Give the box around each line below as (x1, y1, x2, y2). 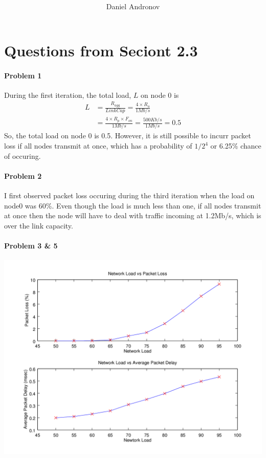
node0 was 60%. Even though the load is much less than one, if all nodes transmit (4, 200, 261, 211)
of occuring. (4, 150, 41, 161)
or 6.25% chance (210, 140, 261, 151)
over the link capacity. (4, 220, 73, 231)
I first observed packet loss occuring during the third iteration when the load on (4, 190, 255, 201)
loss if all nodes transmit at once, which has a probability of (4, 140, 192, 151)
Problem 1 (4, 70, 42, 80)
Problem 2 (4, 170, 42, 181)
